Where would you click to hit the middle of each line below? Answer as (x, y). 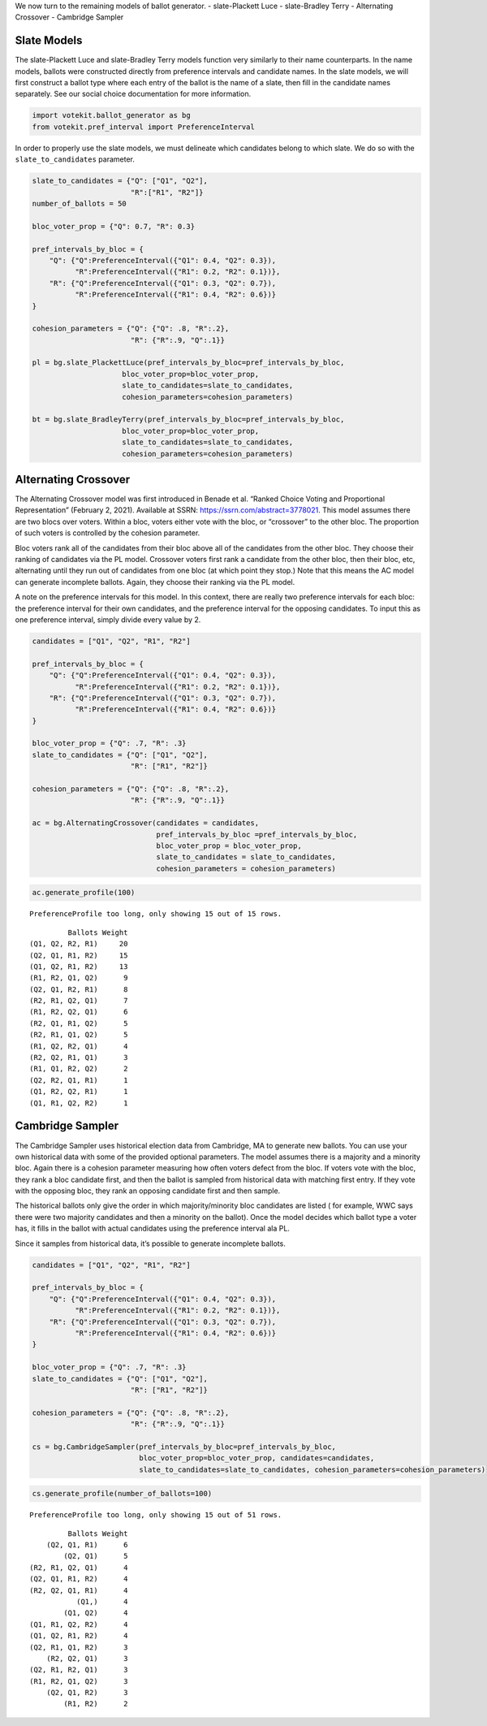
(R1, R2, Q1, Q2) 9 (79, 978)
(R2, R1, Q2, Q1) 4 (79, 1567)
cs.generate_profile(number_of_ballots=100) (122, 1494)
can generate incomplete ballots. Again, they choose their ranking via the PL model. (155, 582)
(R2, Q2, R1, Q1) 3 (79, 1058)
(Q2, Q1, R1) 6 (87, 1544)
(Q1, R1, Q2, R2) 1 (79, 1103)
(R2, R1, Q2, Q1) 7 (79, 1001)
